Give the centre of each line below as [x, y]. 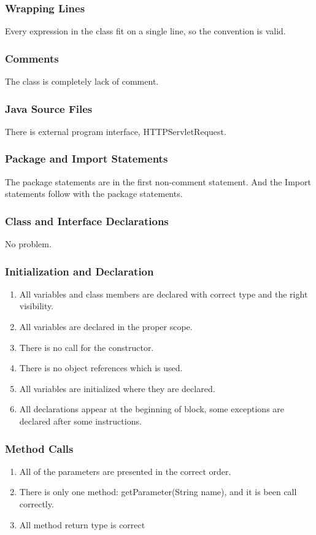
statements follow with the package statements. [94, 194]
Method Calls [39, 448]
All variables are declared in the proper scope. [106, 327]
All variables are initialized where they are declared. [117, 388]
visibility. [37, 306]
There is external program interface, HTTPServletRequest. [116, 131]
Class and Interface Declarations [87, 221]
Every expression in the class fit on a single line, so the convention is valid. [145, 31]
